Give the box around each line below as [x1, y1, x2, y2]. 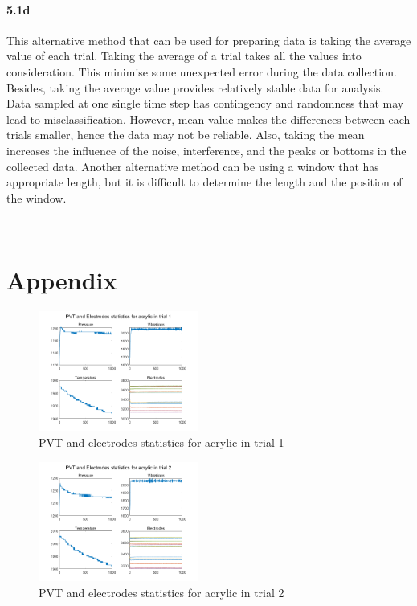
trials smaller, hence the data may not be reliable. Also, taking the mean [6, 126, 365, 143]
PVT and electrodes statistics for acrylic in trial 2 [39, 584, 284, 600]
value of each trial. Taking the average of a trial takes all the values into [6, 47, 362, 64]
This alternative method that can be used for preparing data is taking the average [6, 31, 411, 48]
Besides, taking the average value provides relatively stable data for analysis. [6, 79, 384, 96]
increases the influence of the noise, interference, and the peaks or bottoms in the [6, 141, 407, 158]
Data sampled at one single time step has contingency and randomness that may [6, 95, 404, 112]
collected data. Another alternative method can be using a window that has [6, 158, 379, 174]
